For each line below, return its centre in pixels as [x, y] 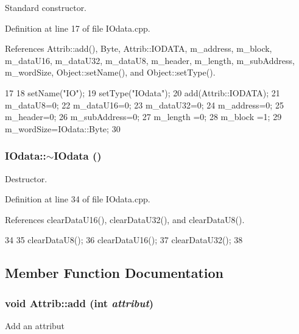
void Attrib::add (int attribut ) [79, 303]
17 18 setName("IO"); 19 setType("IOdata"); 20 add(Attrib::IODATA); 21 [142, 92]
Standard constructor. [46, 7]
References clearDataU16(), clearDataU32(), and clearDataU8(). [125, 219]
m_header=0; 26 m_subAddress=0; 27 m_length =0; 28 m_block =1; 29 [143, 117]
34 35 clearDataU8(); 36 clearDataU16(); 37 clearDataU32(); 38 [124, 240]
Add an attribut [35, 325]
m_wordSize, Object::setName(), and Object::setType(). [110, 72]
